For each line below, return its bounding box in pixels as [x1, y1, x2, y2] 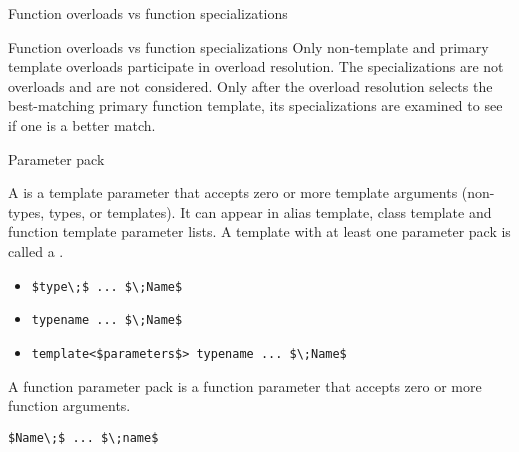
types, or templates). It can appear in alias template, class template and [48, 201, 492, 222]
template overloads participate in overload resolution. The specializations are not [8, 56, 504, 77]
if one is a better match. [8, 114, 156, 135]
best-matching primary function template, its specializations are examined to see [8, 95, 503, 116]
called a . [8, 240, 64, 261]
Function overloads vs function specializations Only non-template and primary [8, 36, 489, 57]
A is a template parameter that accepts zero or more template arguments [8, 182, 458, 203]
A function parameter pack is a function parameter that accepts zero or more [8, 375, 482, 396]
